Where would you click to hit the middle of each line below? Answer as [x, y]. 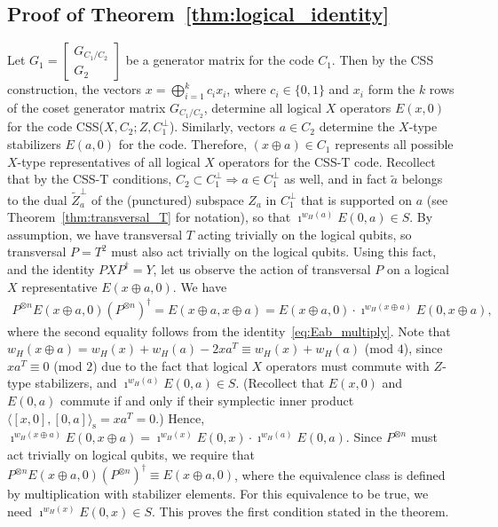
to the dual [37, 199]
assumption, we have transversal [95, 234]
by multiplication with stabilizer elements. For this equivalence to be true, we [218, 494]
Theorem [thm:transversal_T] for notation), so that [149, 217]
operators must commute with [348, 365]
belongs [422, 179]
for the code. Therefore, [183, 144]
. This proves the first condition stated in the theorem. [300, 511]
